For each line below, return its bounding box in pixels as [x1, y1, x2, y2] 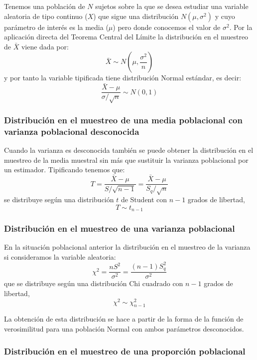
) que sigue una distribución [93, 10, 179, 21]
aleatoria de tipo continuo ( [4, 10, 88, 21]
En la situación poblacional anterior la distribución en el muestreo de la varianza [4, 242, 251, 252]
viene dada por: [21, 41, 69, 51]
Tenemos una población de [4, 1, 85, 11]
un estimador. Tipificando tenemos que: [4, 164, 125, 175]
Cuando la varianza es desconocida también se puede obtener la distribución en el [4, 145, 254, 155]
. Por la [229, 21, 253, 32]
